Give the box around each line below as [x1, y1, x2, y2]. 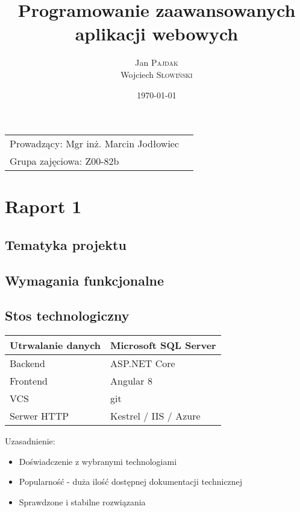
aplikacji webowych [75, 21, 239, 46]
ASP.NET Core [110, 356, 175, 371]
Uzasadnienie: [5, 435, 55, 447]
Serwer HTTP [10, 409, 69, 423]
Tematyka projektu [5, 235, 127, 254]
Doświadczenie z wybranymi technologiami [19, 455, 177, 467]
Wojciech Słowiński [120, 68, 193, 80]
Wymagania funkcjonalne [5, 270, 164, 289]
